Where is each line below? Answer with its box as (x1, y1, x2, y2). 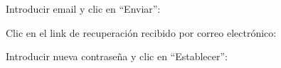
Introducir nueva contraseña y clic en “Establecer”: (6, 49, 228, 64)
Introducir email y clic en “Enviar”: (6, 1, 161, 16)
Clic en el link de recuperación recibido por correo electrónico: (6, 25, 277, 40)
